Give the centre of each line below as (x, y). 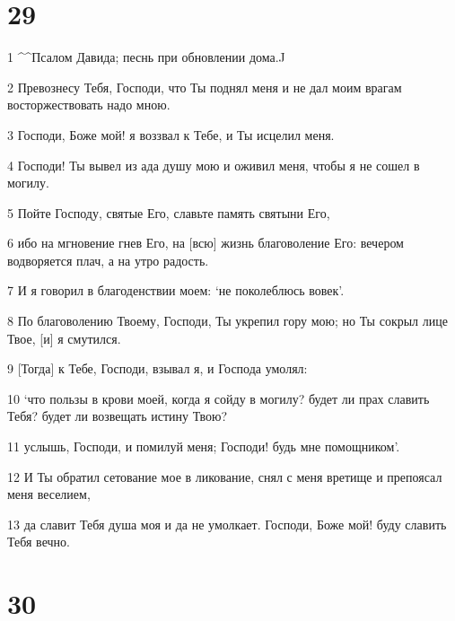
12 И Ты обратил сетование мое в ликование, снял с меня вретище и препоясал (225, 476)
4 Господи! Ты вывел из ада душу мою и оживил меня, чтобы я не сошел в (214, 165)
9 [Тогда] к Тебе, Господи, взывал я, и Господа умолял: (157, 368)
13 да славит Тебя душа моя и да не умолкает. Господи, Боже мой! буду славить (227, 524)
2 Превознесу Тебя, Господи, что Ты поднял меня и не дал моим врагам (205, 87)
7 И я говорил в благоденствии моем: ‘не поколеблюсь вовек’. (176, 290)
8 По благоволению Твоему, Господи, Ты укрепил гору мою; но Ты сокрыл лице (227, 321)
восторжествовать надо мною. (89, 105)
